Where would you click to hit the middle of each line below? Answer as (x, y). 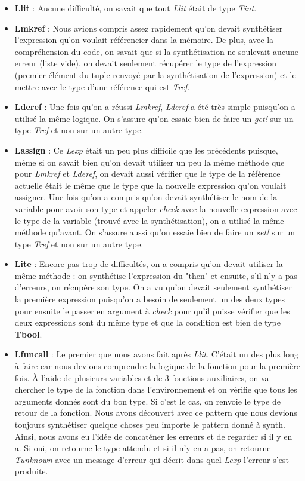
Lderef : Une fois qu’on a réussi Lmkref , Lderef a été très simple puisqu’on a (155, 107)
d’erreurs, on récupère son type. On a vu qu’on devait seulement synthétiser (153, 287)
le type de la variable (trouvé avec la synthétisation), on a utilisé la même (149, 220)
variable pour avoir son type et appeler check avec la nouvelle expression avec (156, 208)
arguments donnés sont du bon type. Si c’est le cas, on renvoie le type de (147, 401)
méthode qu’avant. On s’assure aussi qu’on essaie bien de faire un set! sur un (155, 232)
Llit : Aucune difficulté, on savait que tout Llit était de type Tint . (136, 8)
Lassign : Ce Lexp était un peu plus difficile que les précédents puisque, (146, 150)
